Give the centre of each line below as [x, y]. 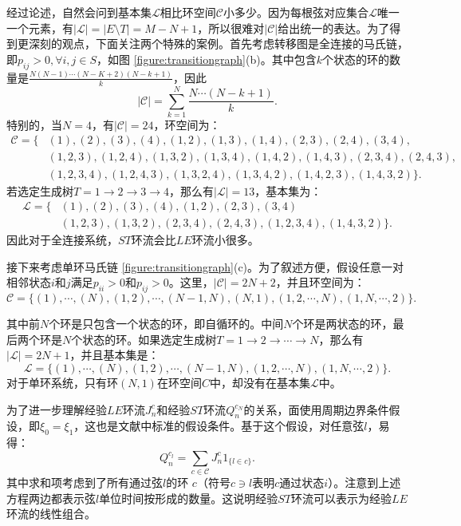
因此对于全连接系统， [62, 240]
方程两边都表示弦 [51, 498]
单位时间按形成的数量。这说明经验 [189, 498]
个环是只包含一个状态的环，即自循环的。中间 [166, 324]
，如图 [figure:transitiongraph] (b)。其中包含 [207, 59]
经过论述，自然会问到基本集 [79, 12]
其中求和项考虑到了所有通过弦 [85, 482]
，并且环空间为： [320, 282]
